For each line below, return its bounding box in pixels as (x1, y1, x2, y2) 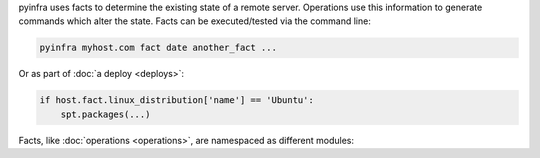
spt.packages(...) (60, 108, 151, 120)
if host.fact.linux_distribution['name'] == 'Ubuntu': (39, 95, 314, 106)
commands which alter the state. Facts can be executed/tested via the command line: (18, 15, 372, 27)
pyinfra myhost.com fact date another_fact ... (39, 42, 277, 54)
